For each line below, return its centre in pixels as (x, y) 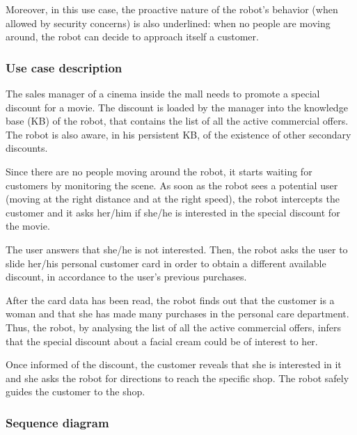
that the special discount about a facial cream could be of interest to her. (162, 341)
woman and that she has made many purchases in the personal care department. (177, 314)
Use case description (64, 67)
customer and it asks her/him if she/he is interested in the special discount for (173, 212)
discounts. (27, 148)
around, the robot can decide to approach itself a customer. (132, 37)
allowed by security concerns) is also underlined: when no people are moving (168, 23)
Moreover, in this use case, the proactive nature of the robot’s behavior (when (172, 9)
